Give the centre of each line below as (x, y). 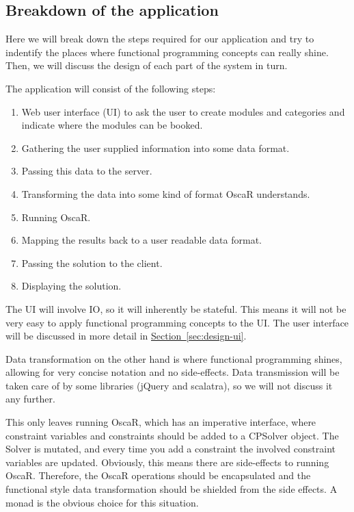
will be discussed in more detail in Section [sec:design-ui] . (126, 336)
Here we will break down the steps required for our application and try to (160, 39)
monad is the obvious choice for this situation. (102, 502)
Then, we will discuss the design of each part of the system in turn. (147, 65)
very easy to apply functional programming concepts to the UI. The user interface (177, 322)
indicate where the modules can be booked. (112, 125)
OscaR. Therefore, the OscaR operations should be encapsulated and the (158, 475)
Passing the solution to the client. (92, 263)
